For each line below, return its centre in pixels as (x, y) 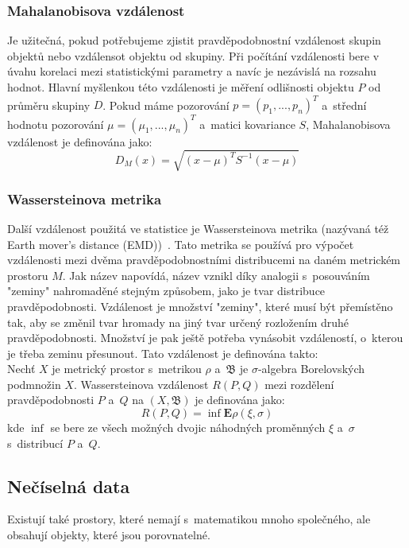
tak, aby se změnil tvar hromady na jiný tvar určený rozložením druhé (178, 322)
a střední (344, 105)
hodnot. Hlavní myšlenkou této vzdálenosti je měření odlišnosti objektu (181, 87)
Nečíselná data (69, 486)
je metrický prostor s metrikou (127, 369)
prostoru (28, 275)
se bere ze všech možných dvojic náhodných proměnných (188, 428)
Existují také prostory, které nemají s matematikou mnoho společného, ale (189, 519)
